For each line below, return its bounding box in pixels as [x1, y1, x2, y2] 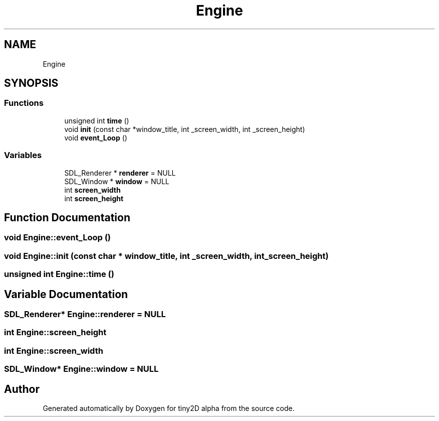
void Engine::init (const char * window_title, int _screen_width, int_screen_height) [4, 250, 329, 261]
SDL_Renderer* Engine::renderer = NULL [4, 309, 166, 319]
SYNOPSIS [4, 77, 59, 90]
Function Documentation [4, 211, 130, 224]
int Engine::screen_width [4, 345, 103, 356]
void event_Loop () [64, 133, 127, 142]
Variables [4, 150, 42, 161]
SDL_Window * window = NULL [64, 177, 169, 186]
